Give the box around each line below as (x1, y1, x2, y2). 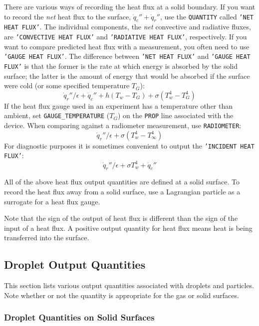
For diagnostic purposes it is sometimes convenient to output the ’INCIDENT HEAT (4, 140, 255, 151)
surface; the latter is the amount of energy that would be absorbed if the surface (4, 70, 250, 81)
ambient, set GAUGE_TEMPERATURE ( (4, 110, 110, 121)
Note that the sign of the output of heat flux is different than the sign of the (4, 213, 238, 223)
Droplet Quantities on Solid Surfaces (4, 311, 155, 324)
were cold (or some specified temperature (4, 80, 130, 91)
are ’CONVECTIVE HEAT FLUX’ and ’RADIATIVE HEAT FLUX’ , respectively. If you (4, 31, 247, 42)
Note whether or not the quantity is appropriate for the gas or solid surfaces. (4, 290, 239, 300)
